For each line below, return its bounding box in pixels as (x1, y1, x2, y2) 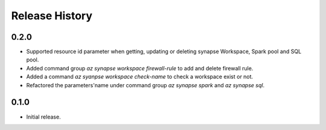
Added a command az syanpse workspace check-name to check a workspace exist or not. (26, 73, 254, 81)
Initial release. (26, 113, 61, 120)
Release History (11, 9, 93, 22)
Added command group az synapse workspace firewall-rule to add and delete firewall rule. (26, 64, 254, 72)
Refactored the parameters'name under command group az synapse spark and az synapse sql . (26, 81, 265, 88)
